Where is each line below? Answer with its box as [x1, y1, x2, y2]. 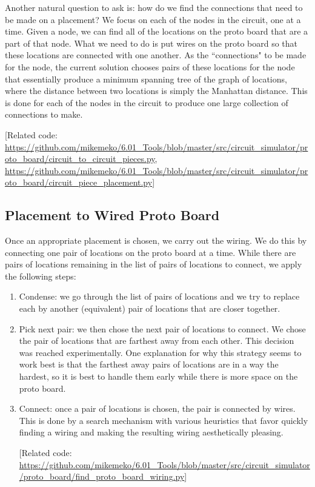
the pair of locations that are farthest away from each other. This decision [19, 334, 294, 347]
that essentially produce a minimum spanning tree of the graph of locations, [5, 72, 287, 85]
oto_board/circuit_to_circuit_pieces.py [5, 152, 155, 165]
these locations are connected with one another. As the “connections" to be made [5, 49, 307, 61]
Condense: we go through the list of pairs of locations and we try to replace [19, 290, 300, 303]
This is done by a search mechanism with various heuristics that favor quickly [19, 414, 308, 426]
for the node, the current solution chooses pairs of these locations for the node [5, 60, 295, 73]
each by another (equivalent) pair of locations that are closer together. [19, 302, 280, 315]
